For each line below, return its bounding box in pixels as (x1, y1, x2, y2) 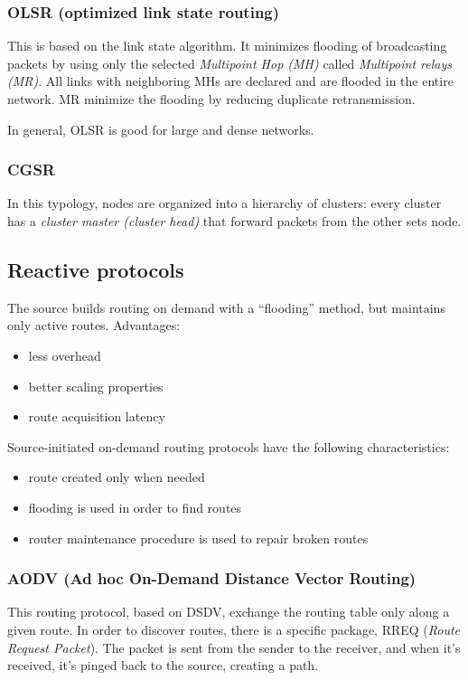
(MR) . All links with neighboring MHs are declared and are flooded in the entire (7, 71, 454, 90)
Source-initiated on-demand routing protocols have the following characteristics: (7, 437, 450, 456)
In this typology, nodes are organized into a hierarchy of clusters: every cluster (7, 194, 442, 212)
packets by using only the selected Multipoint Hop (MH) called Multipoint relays (7, 53, 452, 72)
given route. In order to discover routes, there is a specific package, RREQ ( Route (7, 619, 461, 638)
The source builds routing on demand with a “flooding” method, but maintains (7, 297, 445, 316)
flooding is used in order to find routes (28, 497, 242, 516)
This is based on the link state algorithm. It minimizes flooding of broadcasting (7, 36, 447, 55)
